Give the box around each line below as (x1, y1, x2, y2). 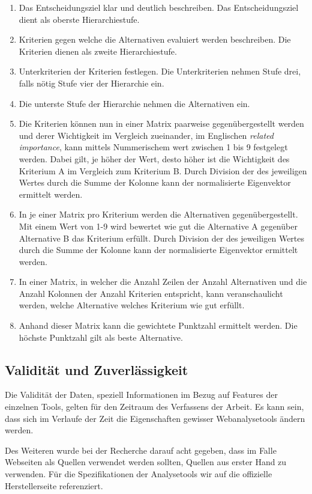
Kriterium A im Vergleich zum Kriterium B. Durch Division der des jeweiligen (19, 164, 307, 177)
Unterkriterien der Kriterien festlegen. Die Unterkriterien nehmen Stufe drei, (19, 65, 301, 78)
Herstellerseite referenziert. (5, 479, 103, 492)
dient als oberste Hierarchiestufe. (19, 13, 140, 25)
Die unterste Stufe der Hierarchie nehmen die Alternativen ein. (19, 97, 250, 109)
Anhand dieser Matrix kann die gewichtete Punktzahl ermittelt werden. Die (19, 319, 298, 332)
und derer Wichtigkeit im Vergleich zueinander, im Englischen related (19, 129, 274, 141)
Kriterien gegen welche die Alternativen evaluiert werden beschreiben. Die (19, 33, 291, 46)
